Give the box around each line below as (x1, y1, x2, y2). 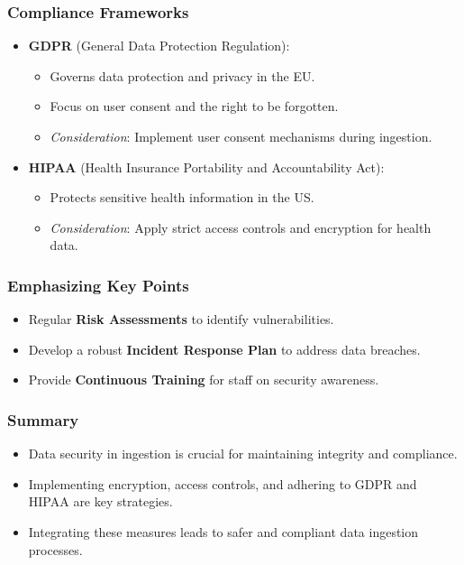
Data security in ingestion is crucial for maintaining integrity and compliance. (28, 444, 458, 463)
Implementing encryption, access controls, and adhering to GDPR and (28, 474, 417, 493)
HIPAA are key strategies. (28, 492, 173, 511)
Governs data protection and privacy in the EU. (50, 66, 315, 85)
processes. (28, 540, 83, 559)
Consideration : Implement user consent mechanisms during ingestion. (50, 127, 432, 145)
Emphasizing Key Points (7, 273, 189, 296)
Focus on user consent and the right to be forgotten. (50, 97, 339, 116)
